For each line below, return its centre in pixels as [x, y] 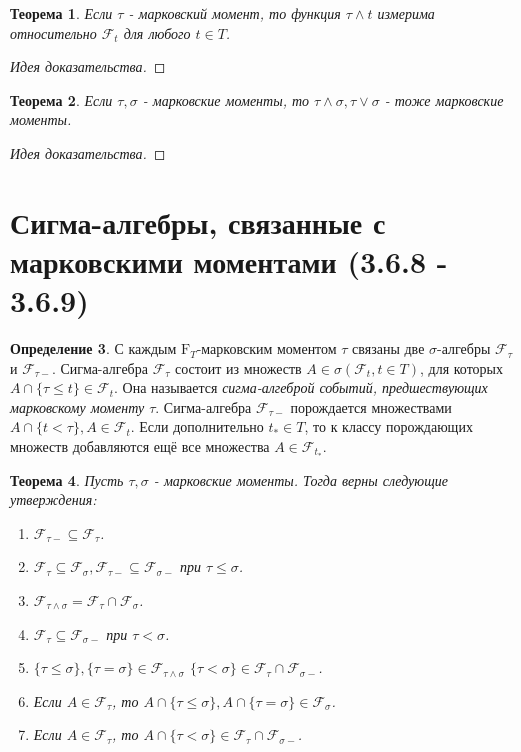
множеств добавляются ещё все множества [140, 446]
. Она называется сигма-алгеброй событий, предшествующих [300, 387]
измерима [406, 13]
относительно [53, 32]
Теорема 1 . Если [61, 13]
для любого [157, 32]
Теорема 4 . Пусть [67, 479]
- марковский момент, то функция [234, 13]
